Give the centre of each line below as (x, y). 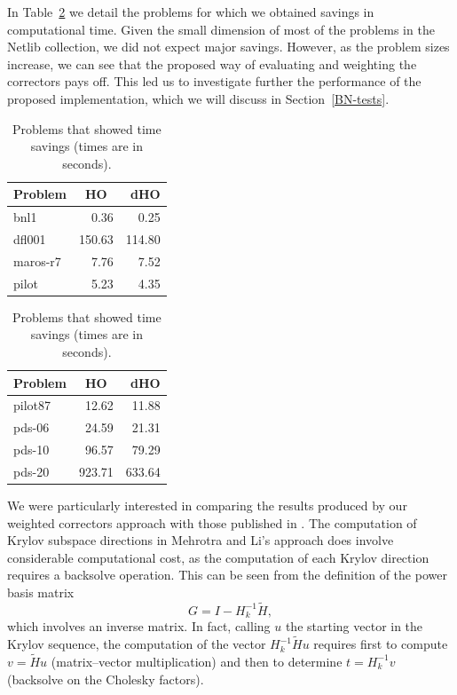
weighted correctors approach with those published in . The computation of (212, 522)
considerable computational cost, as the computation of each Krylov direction (218, 557)
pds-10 (32, 450)
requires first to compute (381, 644)
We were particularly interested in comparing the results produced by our (207, 505)
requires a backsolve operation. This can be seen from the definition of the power (227, 575)
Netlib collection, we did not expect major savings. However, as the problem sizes (228, 47)
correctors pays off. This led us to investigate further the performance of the (214, 81)
